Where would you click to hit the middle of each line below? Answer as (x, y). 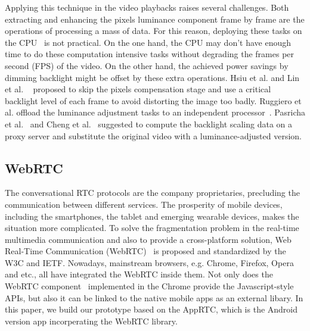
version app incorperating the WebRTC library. (91, 321)
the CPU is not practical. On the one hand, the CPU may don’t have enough (148, 42)
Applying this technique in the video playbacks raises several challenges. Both (147, 7)
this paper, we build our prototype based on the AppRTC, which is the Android (151, 309)
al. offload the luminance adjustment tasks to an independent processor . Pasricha (155, 112)
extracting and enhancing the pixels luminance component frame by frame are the (155, 19)
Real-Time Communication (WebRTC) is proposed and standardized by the (145, 251)
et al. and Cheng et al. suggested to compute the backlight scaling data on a (149, 124)
